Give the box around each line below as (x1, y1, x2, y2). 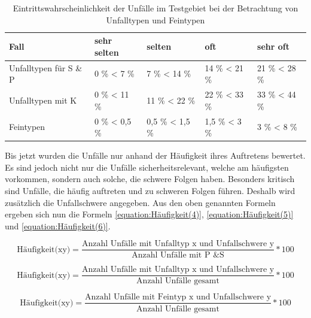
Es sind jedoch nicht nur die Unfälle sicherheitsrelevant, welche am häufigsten (5, 160, 289, 173)
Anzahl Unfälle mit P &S (132, 251, 224, 260)
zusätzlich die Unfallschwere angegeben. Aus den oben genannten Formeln (5, 196, 276, 208)
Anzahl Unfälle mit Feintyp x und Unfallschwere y (85, 293, 272, 302)
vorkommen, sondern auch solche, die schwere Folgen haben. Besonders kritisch (5, 172, 295, 185)
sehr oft (257, 40, 289, 52)
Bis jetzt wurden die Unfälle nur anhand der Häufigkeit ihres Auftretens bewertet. (5, 149, 306, 162)
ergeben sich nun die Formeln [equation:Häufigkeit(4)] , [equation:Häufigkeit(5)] (5, 208, 294, 220)
